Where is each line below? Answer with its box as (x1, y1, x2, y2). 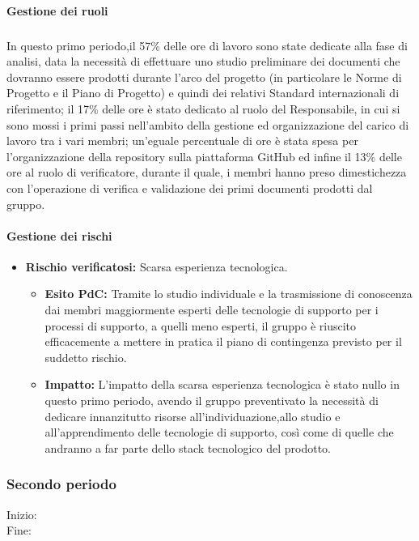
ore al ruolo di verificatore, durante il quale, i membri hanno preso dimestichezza (6, 164, 407, 181)
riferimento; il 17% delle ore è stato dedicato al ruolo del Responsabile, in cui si (6, 100, 400, 117)
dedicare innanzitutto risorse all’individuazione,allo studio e (44, 407, 341, 424)
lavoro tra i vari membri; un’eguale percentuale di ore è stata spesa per (6, 132, 358, 149)
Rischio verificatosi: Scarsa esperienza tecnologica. (25, 258, 288, 275)
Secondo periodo (6, 474, 116, 494)
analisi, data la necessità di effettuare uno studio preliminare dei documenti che (6, 53, 400, 70)
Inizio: (6, 505, 37, 522)
